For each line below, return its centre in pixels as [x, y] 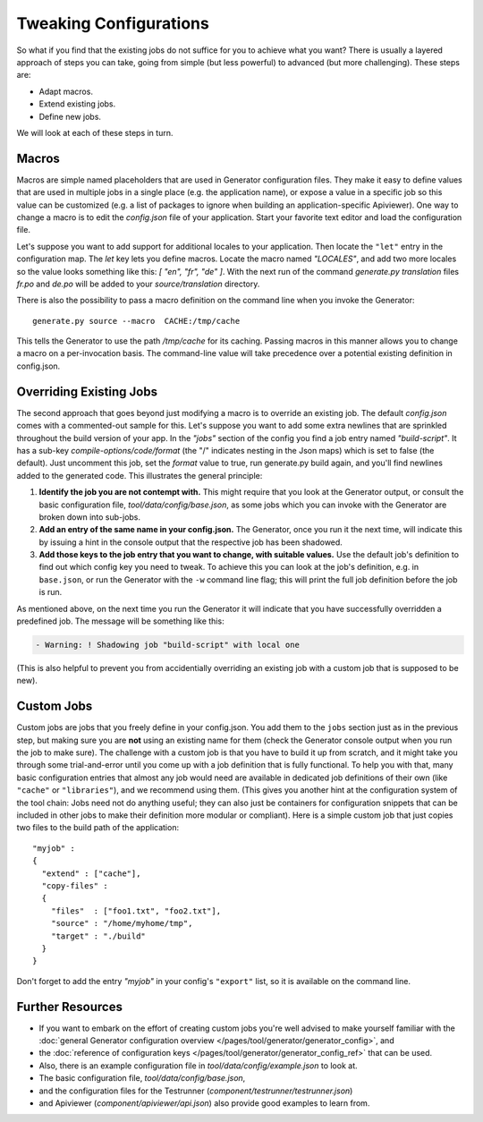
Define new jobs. [70, 116]
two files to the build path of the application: [97, 828]
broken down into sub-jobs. [90, 517]
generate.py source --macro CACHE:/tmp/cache [136, 321]
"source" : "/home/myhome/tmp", [122, 923]
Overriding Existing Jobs [87, 391]
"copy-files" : [75, 885]
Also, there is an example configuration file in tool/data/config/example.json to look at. [198, 1066]
